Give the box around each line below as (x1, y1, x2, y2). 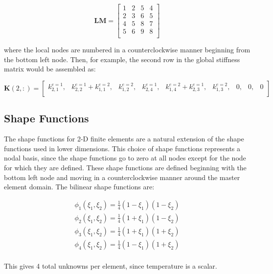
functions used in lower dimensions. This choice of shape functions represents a (4, 143, 241, 153)
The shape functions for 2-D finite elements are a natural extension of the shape (4, 134, 244, 144)
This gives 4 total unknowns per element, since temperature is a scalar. (4, 260, 217, 271)
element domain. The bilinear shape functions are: (4, 182, 155, 192)
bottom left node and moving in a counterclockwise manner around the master (4, 172, 240, 182)
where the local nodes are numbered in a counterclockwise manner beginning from (4, 45, 250, 55)
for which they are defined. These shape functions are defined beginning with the (4, 162, 247, 172)
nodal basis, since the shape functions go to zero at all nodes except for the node (4, 153, 246, 163)
